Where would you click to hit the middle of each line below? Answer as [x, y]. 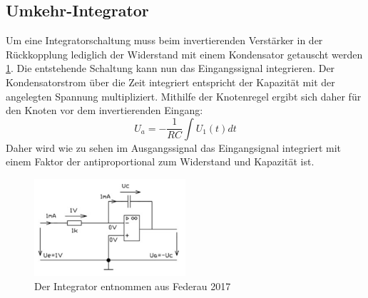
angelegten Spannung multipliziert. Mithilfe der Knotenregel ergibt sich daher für [184, 96]
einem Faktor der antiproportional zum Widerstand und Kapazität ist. [160, 161]
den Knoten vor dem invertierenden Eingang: [104, 110]
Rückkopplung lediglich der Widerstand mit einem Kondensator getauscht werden [184, 54]
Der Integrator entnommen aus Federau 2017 [133, 286]
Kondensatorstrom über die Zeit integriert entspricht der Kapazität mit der [170, 82]
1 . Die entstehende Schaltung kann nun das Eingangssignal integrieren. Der [170, 68]
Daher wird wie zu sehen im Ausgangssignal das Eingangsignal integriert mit [174, 147]
